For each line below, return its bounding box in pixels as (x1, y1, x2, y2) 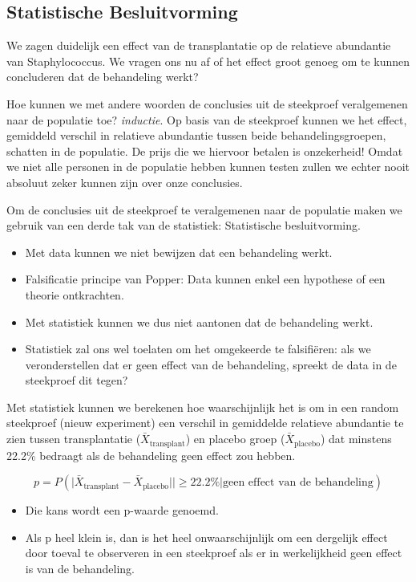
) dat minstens (320, 430, 392, 447)
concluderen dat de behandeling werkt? (6, 68, 199, 85)
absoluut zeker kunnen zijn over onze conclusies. (6, 173, 243, 190)
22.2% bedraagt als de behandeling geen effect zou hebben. (6, 446, 296, 463)
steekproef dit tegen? (25, 372, 128, 389)
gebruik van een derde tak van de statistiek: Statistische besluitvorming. (6, 217, 361, 234)
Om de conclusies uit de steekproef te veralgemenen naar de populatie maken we (6, 201, 402, 218)
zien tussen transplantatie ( (6, 430, 141, 447)
